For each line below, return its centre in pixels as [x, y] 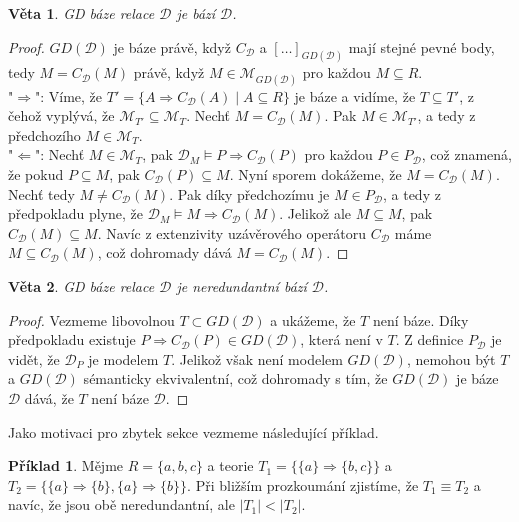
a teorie [230, 465]
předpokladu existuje [72, 339]
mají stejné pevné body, [421, 46]
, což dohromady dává [164, 252]
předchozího [44, 134]
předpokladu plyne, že [76, 213]
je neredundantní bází [241, 285]
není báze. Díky [420, 319]
